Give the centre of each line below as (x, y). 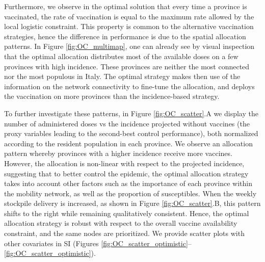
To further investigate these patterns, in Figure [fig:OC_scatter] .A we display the (131, 113)
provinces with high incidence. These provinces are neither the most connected (127, 66)
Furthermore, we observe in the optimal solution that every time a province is (126, 6)
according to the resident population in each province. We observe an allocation (128, 143)
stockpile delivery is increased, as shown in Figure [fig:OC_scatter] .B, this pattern (132, 203)
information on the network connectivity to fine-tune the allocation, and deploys (129, 86)
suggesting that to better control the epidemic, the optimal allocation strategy (126, 173)
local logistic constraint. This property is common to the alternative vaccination (129, 26)
